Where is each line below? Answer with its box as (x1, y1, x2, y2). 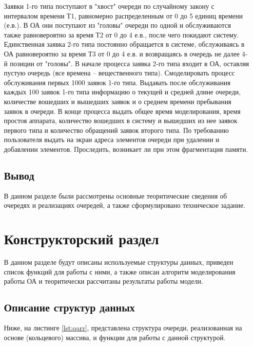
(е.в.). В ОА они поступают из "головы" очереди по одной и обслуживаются (4, 20, 231, 30)
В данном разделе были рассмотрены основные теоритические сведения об (4, 190, 227, 200)
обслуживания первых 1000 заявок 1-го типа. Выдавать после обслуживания (4, 77, 231, 87)
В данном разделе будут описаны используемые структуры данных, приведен (4, 257, 234, 267)
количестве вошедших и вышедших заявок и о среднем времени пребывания (4, 96, 232, 106)
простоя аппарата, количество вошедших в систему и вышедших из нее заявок (4, 115, 237, 126)
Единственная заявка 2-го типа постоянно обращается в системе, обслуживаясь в (4, 39, 245, 49)
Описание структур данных (4, 300, 135, 315)
